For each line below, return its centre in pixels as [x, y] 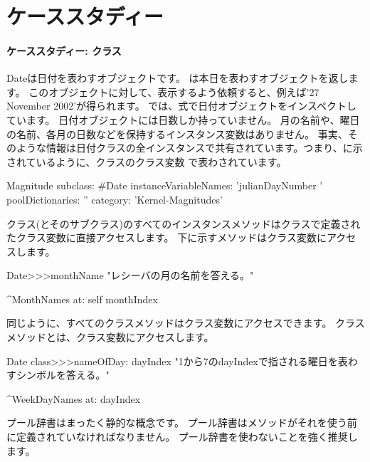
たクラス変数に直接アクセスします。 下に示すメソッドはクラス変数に [167, 237]
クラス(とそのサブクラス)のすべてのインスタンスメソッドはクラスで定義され [184, 223]
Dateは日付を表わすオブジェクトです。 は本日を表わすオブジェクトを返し [178, 78]
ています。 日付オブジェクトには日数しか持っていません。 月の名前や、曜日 [183, 119]
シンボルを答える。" [63, 375]
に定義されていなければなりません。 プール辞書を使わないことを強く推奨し [182, 437]
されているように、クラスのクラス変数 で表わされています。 [147, 161]
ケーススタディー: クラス [64, 50]
